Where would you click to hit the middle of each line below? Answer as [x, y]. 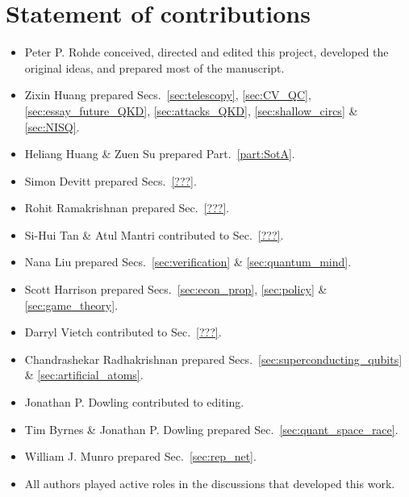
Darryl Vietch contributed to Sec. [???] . [123, 332]
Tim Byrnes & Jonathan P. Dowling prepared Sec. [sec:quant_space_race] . [211, 429]
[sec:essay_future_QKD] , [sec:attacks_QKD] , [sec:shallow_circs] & [191, 110]
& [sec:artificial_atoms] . [84, 375]
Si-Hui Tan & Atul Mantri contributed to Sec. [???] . [154, 234]
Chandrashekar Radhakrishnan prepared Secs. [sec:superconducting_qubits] [213, 359]
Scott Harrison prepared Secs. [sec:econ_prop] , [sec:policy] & [176, 289]
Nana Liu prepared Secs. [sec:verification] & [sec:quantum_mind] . [188, 262]
